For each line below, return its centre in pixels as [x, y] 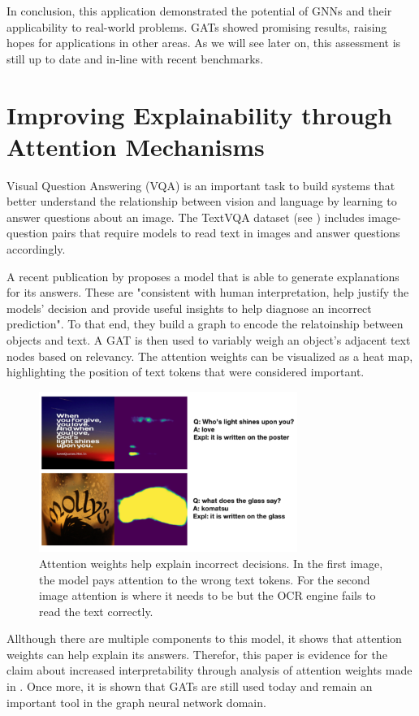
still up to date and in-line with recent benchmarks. [135, 58]
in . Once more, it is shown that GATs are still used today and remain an [190, 686]
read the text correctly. [96, 611]
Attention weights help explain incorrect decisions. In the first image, [211, 563]
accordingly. [36, 249]
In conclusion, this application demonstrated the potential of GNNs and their [199, 11]
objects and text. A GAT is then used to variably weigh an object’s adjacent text [209, 340]
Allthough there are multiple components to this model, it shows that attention [204, 638]
